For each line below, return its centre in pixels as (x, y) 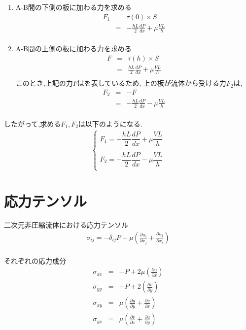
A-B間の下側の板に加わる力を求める (73, 7)
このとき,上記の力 (44, 83)
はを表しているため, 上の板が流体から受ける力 (152, 83)
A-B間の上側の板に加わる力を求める (73, 49)
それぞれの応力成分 (35, 260)
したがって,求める (33, 123)
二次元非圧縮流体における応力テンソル (66, 225)
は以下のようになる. (110, 123)
